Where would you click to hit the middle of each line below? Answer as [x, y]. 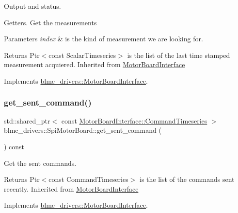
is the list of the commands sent [187, 179]
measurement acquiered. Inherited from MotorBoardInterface [95, 64]
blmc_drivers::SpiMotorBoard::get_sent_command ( [83, 130]
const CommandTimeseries [88, 179]
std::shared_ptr [27, 120]
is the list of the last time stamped [179, 55]
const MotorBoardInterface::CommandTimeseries [134, 120]
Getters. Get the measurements [50, 22]
